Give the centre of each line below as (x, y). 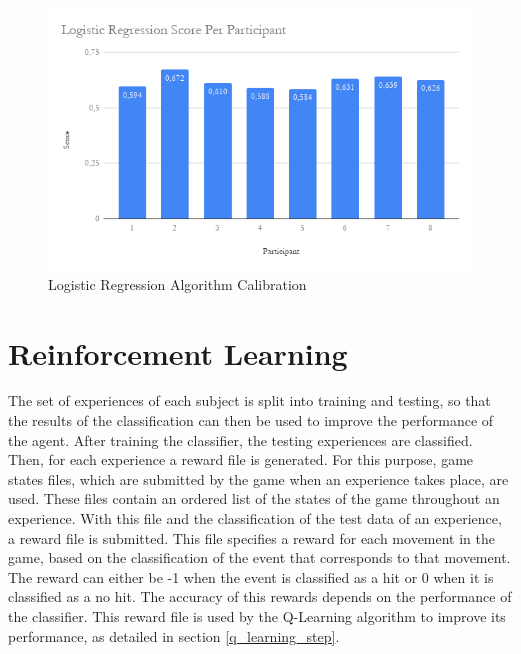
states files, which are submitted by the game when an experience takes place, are (258, 478)
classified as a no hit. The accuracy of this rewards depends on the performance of (260, 596)
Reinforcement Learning (178, 352)
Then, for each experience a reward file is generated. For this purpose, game (241, 459)
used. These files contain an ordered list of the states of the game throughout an (254, 498)
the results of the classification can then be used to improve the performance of (251, 420)
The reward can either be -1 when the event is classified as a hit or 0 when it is (251, 576)
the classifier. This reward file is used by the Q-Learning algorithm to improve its (257, 616)
